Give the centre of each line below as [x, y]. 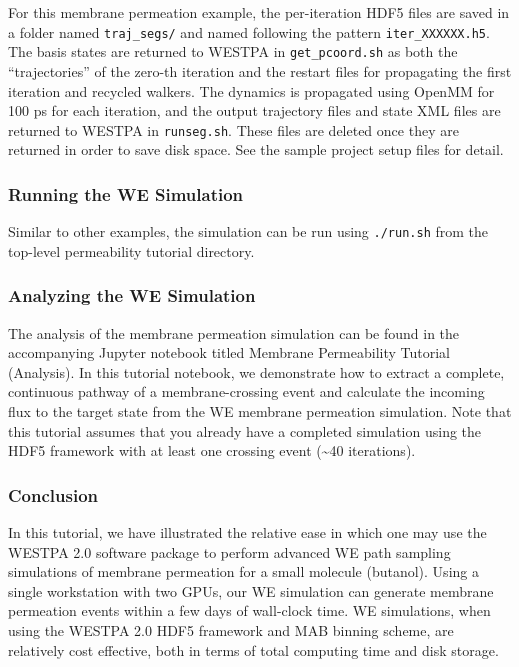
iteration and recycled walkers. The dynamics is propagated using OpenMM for [251, 90]
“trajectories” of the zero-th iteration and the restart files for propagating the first [260, 70]
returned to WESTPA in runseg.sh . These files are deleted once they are [233, 129]
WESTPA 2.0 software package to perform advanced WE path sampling [229, 551]
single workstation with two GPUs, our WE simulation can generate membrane [251, 590]
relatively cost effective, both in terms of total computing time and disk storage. [253, 649]
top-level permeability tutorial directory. [131, 250]
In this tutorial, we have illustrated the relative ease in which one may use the [247, 532]
